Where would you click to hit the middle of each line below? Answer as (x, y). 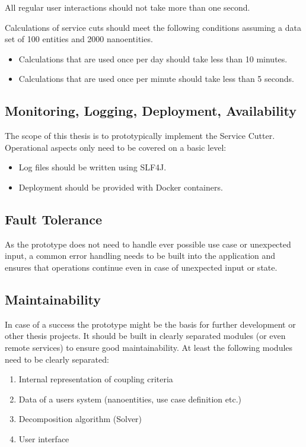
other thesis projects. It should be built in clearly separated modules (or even (145, 336)
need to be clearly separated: (57, 359)
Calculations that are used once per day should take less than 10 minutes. (153, 58)
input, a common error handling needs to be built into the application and (140, 256)
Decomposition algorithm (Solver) (80, 419)
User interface (44, 438)
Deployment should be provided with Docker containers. (121, 187)
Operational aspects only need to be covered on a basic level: (116, 147)
